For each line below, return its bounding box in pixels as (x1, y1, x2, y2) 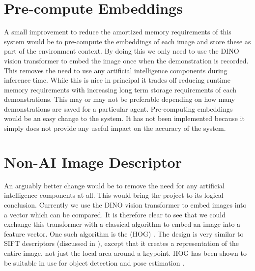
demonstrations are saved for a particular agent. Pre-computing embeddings (4, 103, 233, 114)
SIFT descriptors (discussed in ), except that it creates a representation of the (4, 238, 239, 248)
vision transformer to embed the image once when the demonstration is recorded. (4, 55, 249, 65)
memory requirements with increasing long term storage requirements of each (4, 84, 237, 94)
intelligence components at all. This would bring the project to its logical (4, 190, 224, 200)
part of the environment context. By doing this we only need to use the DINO (4, 46, 239, 56)
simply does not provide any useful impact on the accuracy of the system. (4, 123, 226, 133)
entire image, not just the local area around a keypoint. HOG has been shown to (4, 247, 247, 258)
